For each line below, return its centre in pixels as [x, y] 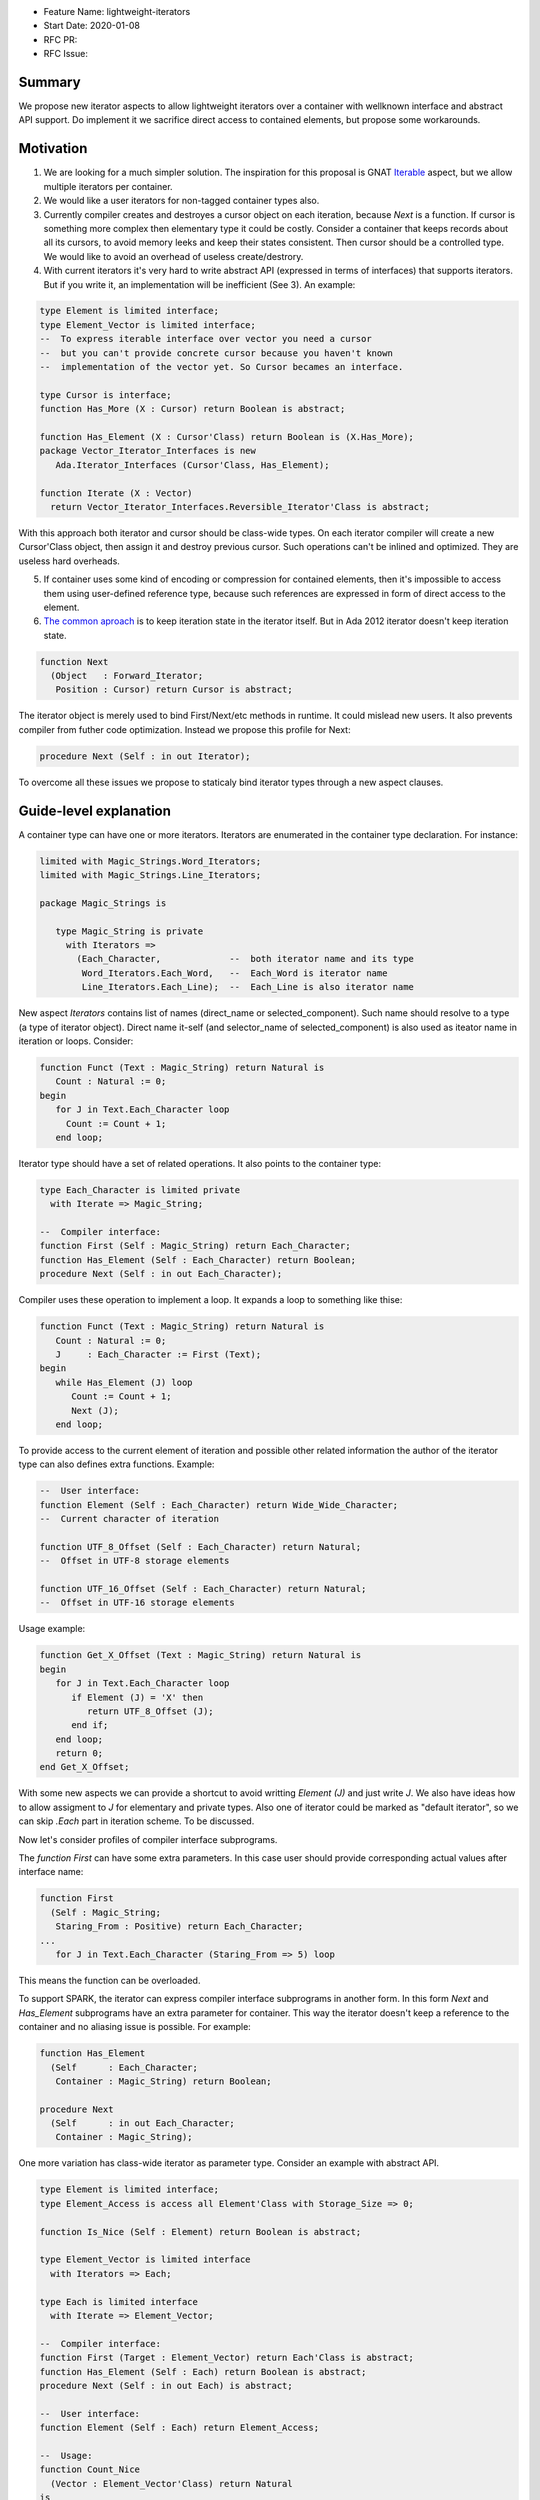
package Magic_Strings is [103, 903]
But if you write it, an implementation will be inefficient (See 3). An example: [199, 284]
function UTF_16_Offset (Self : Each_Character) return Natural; [203, 1588]
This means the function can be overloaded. [109, 1980]
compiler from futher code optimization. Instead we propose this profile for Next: [184, 729]
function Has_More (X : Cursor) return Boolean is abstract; [192, 409]
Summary [49, 81]
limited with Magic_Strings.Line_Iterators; [150, 875]
